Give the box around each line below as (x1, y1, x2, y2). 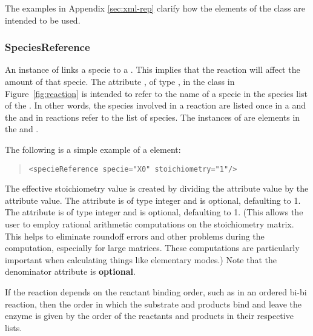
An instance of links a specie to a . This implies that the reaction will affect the (5, 63, 300, 76)
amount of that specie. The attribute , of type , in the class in (5, 75, 235, 87)
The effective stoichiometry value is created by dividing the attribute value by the (5, 182, 309, 195)
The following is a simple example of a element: (5, 143, 181, 155)
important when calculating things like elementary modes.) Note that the (5, 253, 277, 266)
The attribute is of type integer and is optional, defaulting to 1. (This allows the (5, 206, 303, 218)
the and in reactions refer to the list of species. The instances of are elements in (5, 110, 300, 123)
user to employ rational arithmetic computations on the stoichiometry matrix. (5, 218, 294, 230)
